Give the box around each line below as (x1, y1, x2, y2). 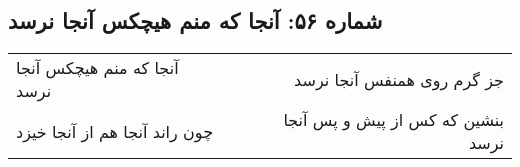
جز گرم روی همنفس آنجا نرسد (294, 67, 504, 91)
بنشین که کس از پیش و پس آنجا (283, 108, 504, 132)
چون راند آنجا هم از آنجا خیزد (16, 119, 214, 143)
